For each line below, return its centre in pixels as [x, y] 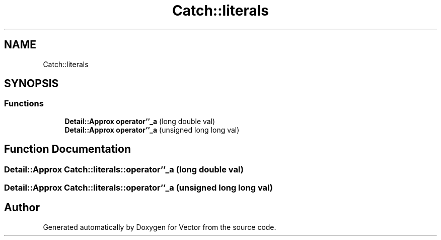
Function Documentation [67, 149]
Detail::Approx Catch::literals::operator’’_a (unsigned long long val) [139, 188]
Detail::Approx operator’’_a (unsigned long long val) [152, 130]
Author [22, 208]
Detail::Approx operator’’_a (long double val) [140, 121]
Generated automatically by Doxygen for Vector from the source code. [160, 227]
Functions [24, 104]
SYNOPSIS [31, 84]
